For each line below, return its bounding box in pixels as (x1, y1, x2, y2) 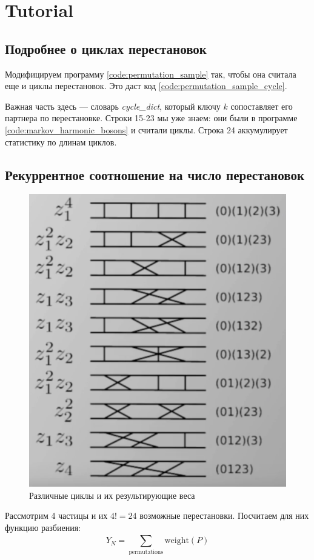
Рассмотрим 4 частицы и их (5, 509, 108, 522)
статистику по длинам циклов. (5, 135, 117, 148)
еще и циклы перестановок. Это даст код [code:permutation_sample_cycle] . (5, 79, 287, 92)
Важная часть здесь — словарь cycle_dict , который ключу (5, 99, 221, 112)
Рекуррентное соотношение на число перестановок (5, 165, 304, 184)
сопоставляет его (230, 99, 293, 112)
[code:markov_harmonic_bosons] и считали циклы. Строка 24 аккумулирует (5, 123, 288, 136)
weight (164, 536, 189, 545)
